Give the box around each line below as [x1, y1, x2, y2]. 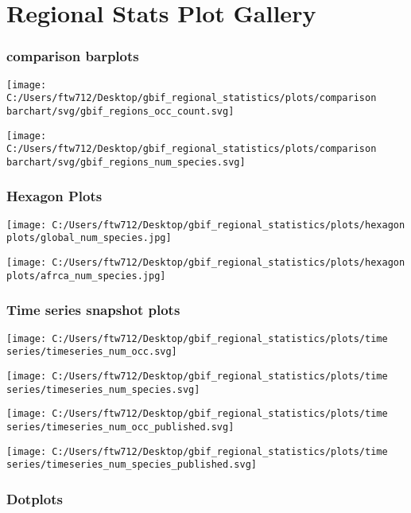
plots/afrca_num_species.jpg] [6, 270, 166, 282]
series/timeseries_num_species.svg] [6, 383, 200, 395]
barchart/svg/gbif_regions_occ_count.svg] [6, 105, 235, 117]
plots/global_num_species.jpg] [6, 232, 172, 244]
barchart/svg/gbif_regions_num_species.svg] [6, 156, 246, 168]
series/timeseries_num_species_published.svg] [6, 459, 257, 471]
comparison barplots [6, 46, 139, 66]
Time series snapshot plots [6, 300, 180, 320]
